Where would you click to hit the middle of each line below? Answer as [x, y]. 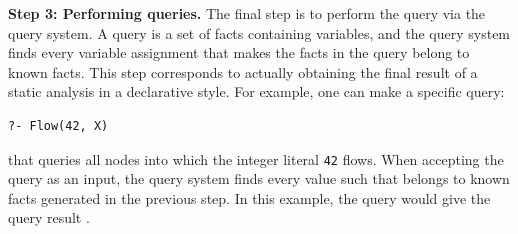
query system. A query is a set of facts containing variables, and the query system [259, 32]
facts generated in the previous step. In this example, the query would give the [249, 197]
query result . [49, 217]
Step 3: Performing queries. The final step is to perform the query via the [247, 13]
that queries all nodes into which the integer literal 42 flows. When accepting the [256, 158]
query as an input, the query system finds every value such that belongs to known [259, 178]
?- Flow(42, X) [58, 125]
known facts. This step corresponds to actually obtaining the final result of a [243, 71]
